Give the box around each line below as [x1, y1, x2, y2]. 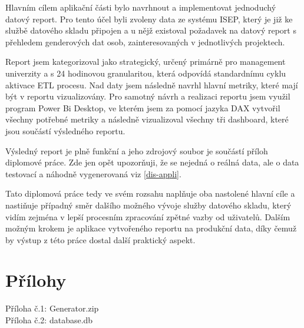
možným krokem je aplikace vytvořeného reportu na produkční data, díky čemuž [5, 222, 297, 234]
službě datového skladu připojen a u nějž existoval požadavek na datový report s [5, 24, 296, 37]
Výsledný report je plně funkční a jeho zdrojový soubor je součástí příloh [5, 144, 268, 157]
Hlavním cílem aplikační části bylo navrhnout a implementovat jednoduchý [5, 1, 276, 13]
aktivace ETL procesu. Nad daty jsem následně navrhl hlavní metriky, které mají [5, 78, 298, 91]
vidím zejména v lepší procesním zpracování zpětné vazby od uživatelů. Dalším [5, 210, 290, 223]
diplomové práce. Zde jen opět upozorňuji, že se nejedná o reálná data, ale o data [5, 156, 299, 168]
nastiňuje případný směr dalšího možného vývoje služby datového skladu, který [5, 198, 292, 211]
